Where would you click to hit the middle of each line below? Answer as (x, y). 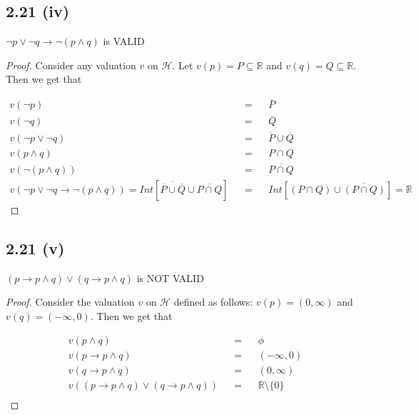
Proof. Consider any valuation (71, 65)
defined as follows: (213, 302)
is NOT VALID (170, 277)
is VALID (124, 41)
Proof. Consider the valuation (70, 302)
